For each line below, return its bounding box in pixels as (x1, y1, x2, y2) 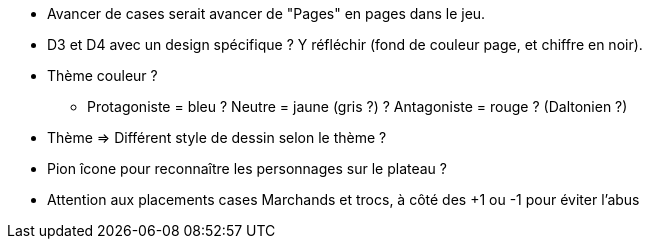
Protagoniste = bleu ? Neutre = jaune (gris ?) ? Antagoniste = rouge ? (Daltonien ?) (87, 98, 628, 115)
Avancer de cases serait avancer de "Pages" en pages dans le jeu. (47, 5, 486, 22)
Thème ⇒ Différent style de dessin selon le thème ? (47, 129, 387, 146)
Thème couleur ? (47, 67, 158, 84)
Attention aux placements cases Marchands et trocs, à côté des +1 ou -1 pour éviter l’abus (47, 191, 640, 208)
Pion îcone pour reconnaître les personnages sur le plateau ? (47, 160, 447, 177)
